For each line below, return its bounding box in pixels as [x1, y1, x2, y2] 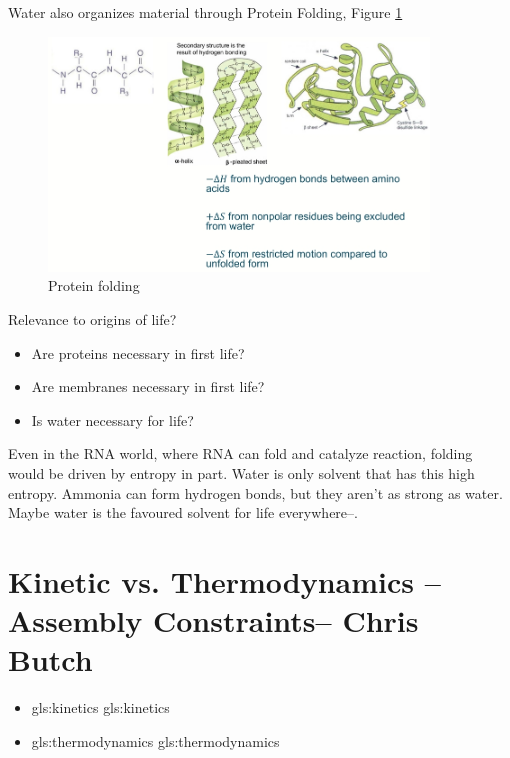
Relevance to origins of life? [8, 308, 177, 329]
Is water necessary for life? [31, 409, 194, 430]
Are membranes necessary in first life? [31, 376, 265, 397]
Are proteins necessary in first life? [31, 342, 245, 363]
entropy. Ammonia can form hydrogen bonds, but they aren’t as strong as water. [8, 482, 503, 503]
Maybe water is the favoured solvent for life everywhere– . [8, 502, 358, 523]
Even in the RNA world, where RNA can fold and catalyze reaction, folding [8, 443, 473, 464]
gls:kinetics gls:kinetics [31, 697, 170, 718]
